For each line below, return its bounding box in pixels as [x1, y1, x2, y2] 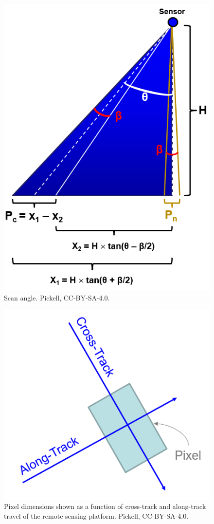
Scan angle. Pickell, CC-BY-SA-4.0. [4, 292, 110, 302]
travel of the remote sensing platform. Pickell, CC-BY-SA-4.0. [4, 511, 189, 521]
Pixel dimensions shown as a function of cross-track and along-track [4, 501, 206, 511]
